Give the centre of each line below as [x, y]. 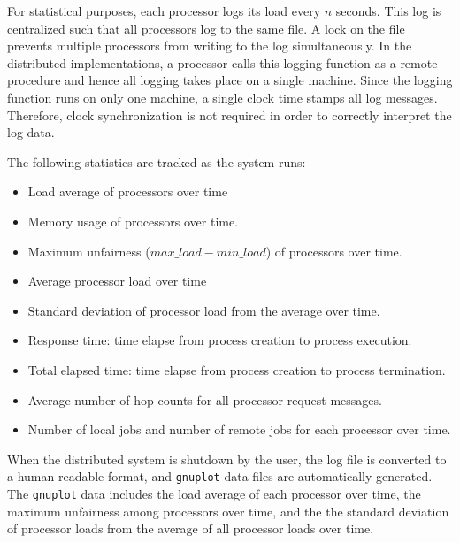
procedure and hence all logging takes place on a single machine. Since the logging [230, 80]
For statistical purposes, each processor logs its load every [164, 11]
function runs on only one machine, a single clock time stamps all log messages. [222, 97]
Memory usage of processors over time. [133, 221]
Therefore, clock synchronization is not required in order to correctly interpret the [230, 115]
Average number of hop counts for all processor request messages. [205, 399]
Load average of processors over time [128, 191]
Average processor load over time [117, 281]
